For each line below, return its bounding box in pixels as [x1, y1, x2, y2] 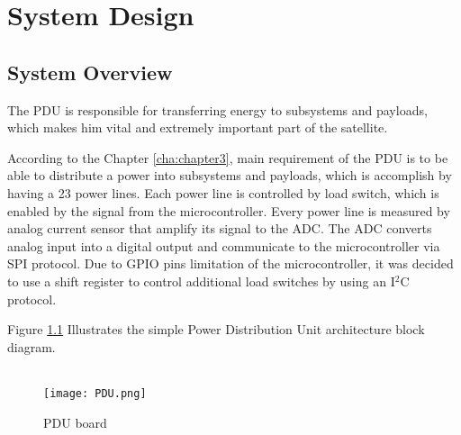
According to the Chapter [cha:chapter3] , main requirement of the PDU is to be [7, 148, 448, 167]
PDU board [43, 412, 107, 431]
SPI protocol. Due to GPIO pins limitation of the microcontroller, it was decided [7, 254, 454, 273]
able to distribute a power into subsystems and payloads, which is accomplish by [7, 166, 452, 185]
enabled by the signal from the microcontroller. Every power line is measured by [7, 201, 450, 220]
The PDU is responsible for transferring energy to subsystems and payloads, [7, 100, 428, 119]
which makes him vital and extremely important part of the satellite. [7, 118, 388, 137]
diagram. [7, 337, 56, 356]
